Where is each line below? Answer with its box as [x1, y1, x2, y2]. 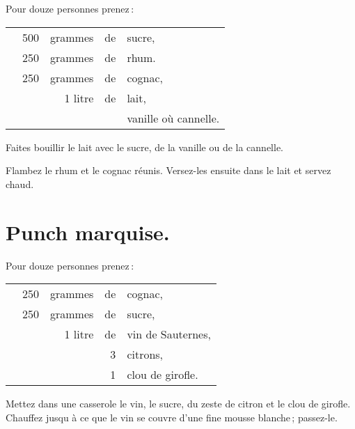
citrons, [127, 346, 164, 363]
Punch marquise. [6, 217, 170, 246]
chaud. [6, 176, 34, 191]
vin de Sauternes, [127, 326, 211, 343]
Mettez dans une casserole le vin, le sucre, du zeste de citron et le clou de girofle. [6, 396, 351, 411]
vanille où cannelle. [127, 109, 220, 126]
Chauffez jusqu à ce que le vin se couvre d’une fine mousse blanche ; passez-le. [6, 409, 338, 424]
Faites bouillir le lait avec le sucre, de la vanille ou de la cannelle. [6, 139, 284, 154]
